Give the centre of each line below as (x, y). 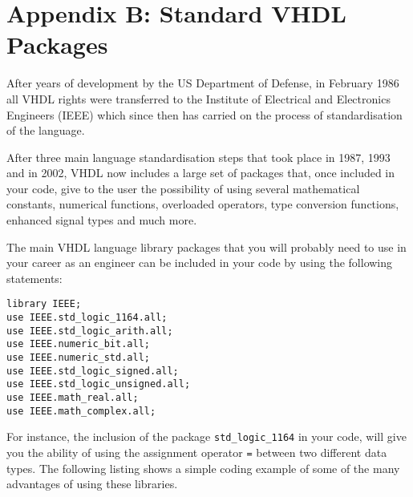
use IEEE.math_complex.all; (81, 411)
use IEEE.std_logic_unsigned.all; (99, 384)
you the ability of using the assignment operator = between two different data (197, 452)
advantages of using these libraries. (92, 484)
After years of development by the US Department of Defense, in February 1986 (203, 83)
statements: (34, 278)
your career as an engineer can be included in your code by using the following (200, 263)
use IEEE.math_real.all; (73, 398)
